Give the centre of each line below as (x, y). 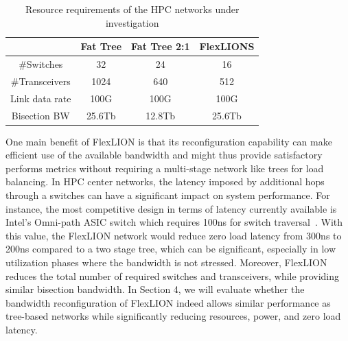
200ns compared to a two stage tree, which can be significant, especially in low (171, 249)
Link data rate (41, 98)
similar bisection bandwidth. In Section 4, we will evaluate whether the (155, 289)
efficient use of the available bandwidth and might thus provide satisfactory (164, 155)
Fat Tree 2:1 (161, 46)
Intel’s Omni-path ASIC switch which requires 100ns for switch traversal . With (174, 222)
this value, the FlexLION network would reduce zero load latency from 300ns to (174, 235)
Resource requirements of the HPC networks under (132, 9)
